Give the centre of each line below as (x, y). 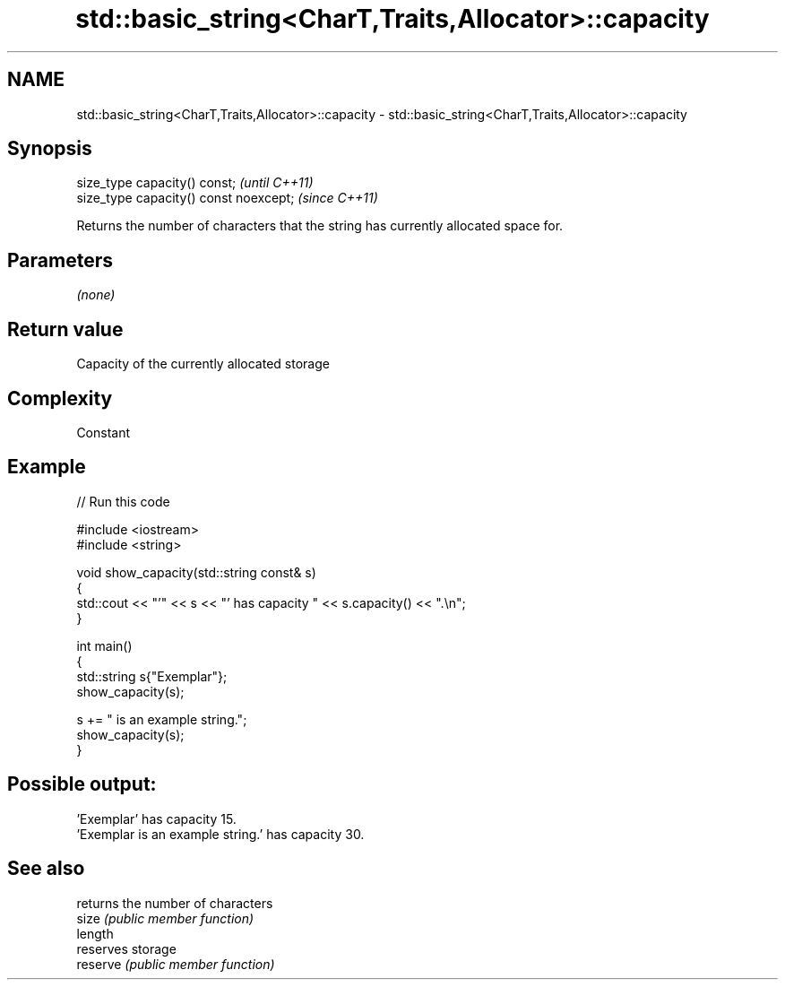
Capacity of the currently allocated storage (203, 364)
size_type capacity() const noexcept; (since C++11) (227, 198)
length (95, 933)
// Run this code (123, 501)
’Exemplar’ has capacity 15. (156, 818)
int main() (104, 645)
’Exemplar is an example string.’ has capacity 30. (220, 834)
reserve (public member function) (176, 964)
